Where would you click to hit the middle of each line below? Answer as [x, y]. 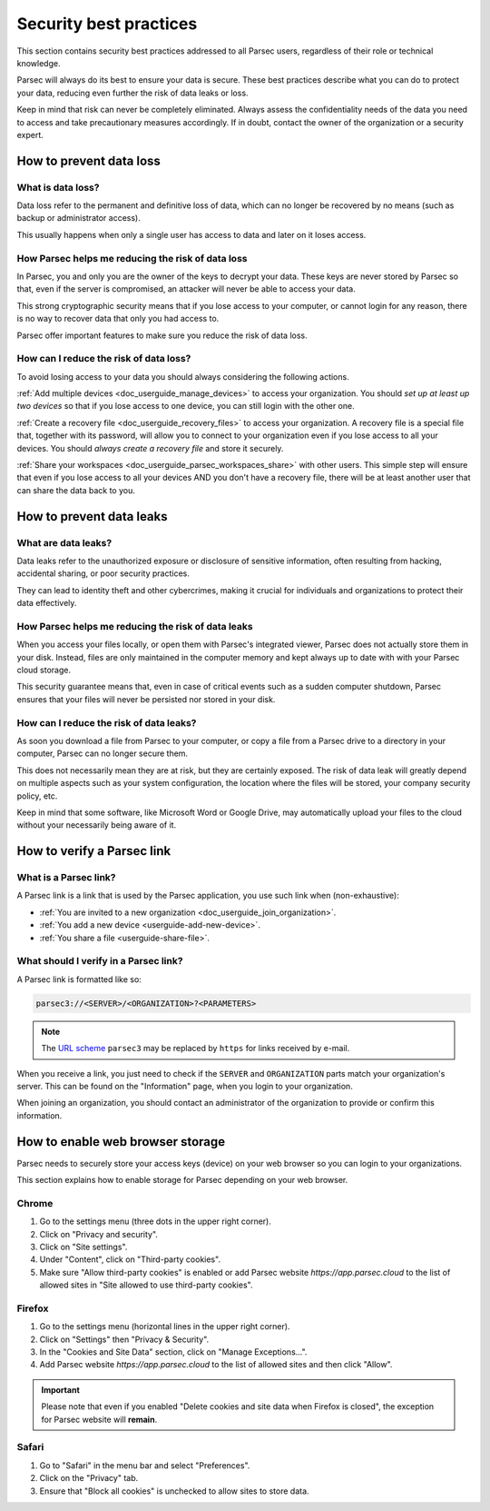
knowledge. [39, 63]
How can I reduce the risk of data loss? [104, 359]
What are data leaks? [64, 542]
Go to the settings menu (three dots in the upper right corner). [155, 1221]
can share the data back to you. [76, 490]
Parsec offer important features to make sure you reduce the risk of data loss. [162, 335]
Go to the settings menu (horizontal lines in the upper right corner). [165, 1327]
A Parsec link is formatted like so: [79, 979]
